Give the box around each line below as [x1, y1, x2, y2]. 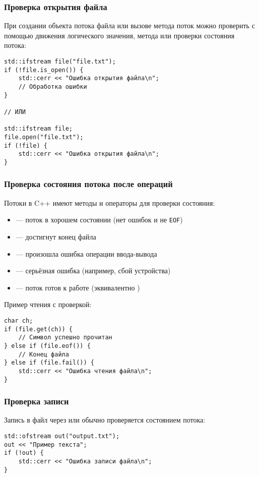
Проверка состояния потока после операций [4, 177, 173, 190]
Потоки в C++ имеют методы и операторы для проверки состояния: [4, 197, 215, 208]
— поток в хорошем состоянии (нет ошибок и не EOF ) [16, 214, 183, 225]
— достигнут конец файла [16, 231, 96, 242]
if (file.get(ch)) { [4, 325, 73, 333]
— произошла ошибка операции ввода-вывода [16, 248, 157, 259]
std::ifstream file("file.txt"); [4, 58, 116, 65]
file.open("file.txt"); [4, 133, 84, 141]
